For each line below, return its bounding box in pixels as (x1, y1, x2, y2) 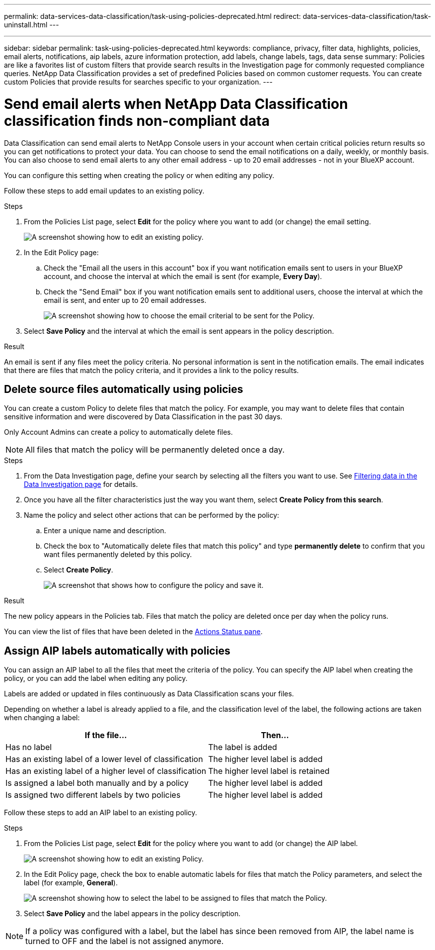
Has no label (5, 742, 52, 753)
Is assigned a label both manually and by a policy (5, 778, 189, 788)
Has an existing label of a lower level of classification (5, 754, 203, 764)
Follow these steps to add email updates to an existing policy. (4, 186, 205, 195)
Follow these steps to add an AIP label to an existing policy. (4, 808, 197, 817)
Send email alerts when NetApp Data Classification (4, 95, 348, 112)
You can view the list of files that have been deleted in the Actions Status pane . (4, 627, 263, 636)
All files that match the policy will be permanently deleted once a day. (25, 445, 285, 455)
